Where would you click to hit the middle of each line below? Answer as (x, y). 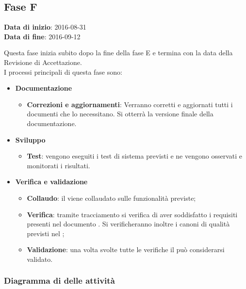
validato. (40, 259)
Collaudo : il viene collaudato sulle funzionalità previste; (111, 198)
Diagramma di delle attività (59, 281)
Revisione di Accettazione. (43, 62)
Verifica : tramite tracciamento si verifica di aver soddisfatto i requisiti (132, 214)
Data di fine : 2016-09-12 (42, 36)
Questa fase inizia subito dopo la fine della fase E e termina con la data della (118, 53)
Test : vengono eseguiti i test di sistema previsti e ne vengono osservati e (134, 156)
